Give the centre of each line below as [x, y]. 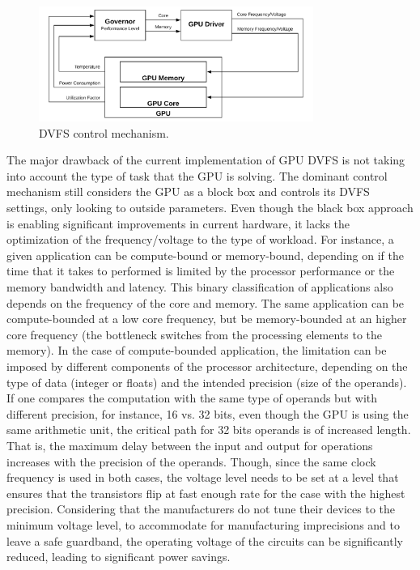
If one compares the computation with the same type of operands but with [192, 398]
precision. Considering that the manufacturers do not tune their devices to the [201, 509]
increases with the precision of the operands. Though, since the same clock [191, 461]
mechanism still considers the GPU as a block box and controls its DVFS [188, 191]
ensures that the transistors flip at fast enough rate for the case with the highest [206, 493]
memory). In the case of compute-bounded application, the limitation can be [197, 350]
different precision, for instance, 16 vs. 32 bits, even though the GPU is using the [208, 413]
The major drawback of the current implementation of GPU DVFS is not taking [206, 160]
